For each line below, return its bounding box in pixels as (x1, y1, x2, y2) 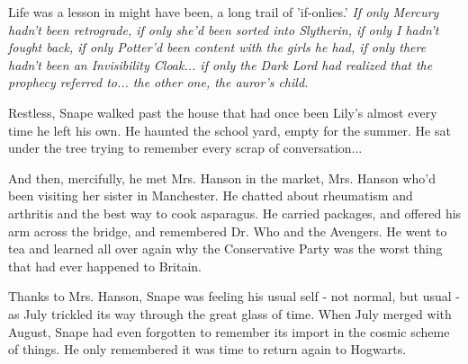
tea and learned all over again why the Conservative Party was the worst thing (8, 239, 443, 258)
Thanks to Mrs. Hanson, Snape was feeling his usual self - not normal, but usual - (8, 287, 460, 306)
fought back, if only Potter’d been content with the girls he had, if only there (8, 38, 427, 57)
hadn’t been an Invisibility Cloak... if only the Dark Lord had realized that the (8, 55, 433, 74)
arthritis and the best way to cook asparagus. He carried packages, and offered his (8, 203, 462, 222)
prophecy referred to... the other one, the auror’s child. (8, 73, 309, 92)
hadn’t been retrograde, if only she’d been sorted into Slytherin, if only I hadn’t (8, 20, 439, 39)
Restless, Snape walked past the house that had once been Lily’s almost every (8, 102, 437, 121)
